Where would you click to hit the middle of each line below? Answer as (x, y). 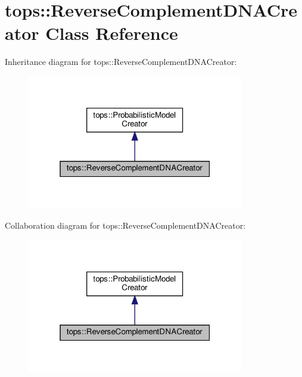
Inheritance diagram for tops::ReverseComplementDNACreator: (121, 62)
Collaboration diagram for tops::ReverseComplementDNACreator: (125, 225)
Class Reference (112, 33)
